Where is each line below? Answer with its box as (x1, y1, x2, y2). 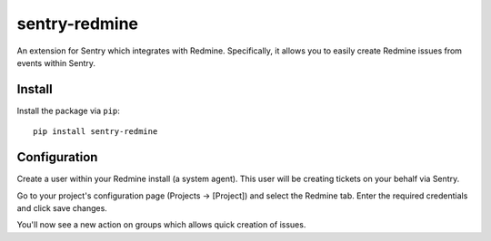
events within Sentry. (16, 57, 95, 68)
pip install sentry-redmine (33, 127, 158, 137)
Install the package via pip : (16, 105, 120, 116)
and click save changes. (16, 202, 108, 213)
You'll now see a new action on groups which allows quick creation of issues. (16, 219, 306, 230)
